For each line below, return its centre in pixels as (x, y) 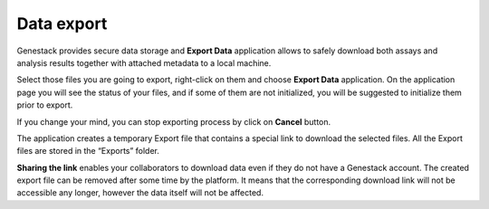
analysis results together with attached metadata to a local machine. (144, 62)
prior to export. (45, 105)
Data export (62, 24)
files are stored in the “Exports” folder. (88, 151)
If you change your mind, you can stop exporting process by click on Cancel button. (174, 121)
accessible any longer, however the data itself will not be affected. (140, 193)
